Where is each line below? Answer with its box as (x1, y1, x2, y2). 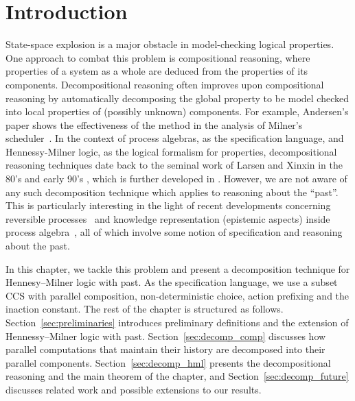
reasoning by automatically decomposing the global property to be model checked (5, 90, 349, 105)
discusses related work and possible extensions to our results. (5, 382, 262, 396)
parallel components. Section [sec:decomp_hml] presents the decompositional (5, 355, 331, 369)
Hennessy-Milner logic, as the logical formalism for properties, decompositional (5, 144, 337, 158)
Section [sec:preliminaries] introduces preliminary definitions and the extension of (5, 315, 349, 329)
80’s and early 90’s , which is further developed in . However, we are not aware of (5, 171, 347, 186)
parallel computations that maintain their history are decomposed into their (5, 342, 325, 356)
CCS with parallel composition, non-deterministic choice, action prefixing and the (5, 288, 350, 302)
